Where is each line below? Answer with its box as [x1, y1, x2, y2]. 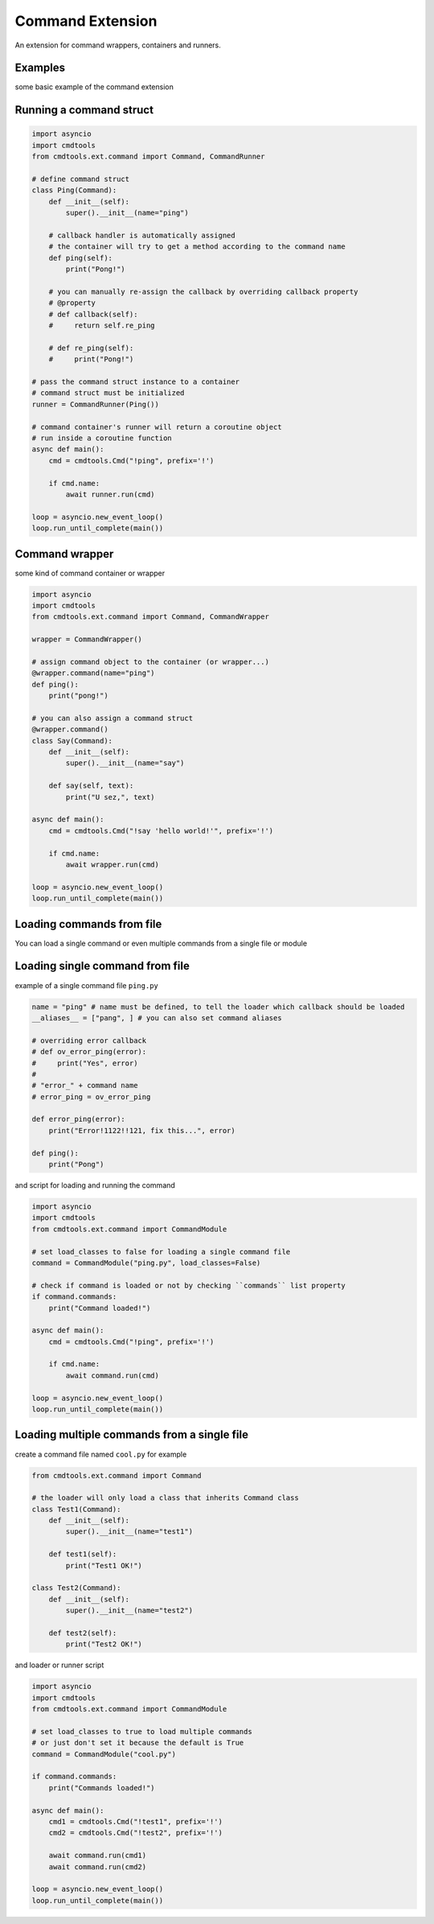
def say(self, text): [48, 781, 134, 790]
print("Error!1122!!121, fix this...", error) [48, 1126, 236, 1135]
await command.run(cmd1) [48, 1851, 147, 1860]
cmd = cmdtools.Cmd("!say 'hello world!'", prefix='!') [48, 826, 274, 835]
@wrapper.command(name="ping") [31, 669, 156, 678]
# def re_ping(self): [48, 343, 134, 352]
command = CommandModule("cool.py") [31, 1749, 177, 1758]
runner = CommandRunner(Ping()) [31, 399, 160, 409]
